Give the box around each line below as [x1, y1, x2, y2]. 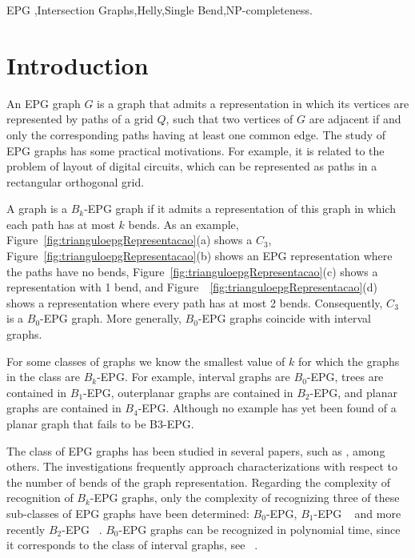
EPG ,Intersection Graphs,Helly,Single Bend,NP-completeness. [6, 2, 313, 18]
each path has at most [6, 215, 115, 232]
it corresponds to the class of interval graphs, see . [6, 536, 258, 553]
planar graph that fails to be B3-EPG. [6, 415, 194, 432]
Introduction [6, 48, 149, 81]
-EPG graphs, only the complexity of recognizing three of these [90, 489, 400, 506]
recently [6, 520, 46, 537]
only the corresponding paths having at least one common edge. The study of [6, 126, 386, 143]
